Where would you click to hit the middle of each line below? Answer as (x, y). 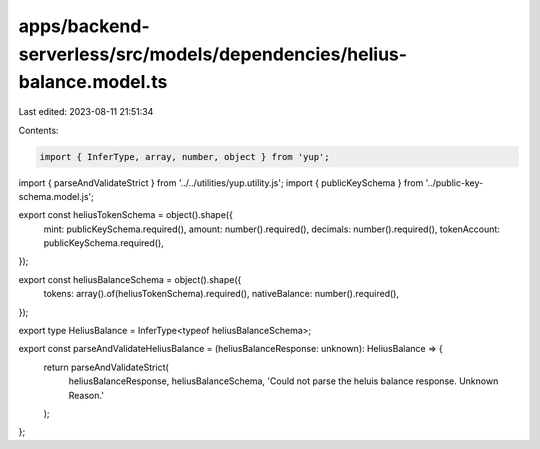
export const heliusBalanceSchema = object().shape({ (130, 279)
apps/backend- (84, 26)
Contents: (38, 130)
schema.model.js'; (56, 196)
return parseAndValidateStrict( (106, 367)
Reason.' (86, 395)
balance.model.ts (93, 82)
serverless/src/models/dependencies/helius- (213, 54)
